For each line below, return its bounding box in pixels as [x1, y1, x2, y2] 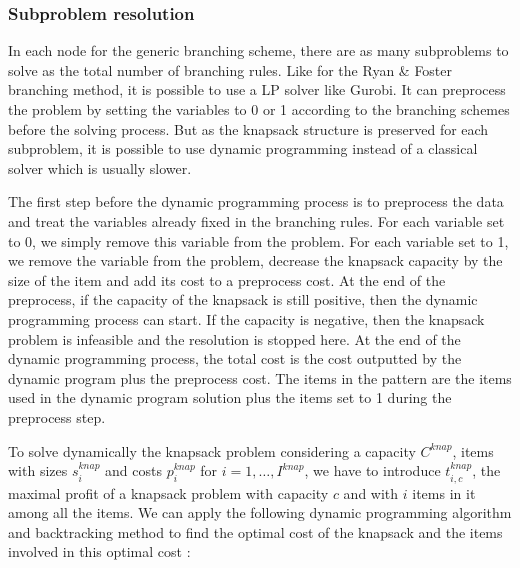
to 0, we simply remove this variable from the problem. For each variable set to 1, [8, 230, 509, 251]
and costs [105, 460, 162, 481]
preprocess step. [8, 406, 106, 427]
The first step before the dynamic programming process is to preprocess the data [8, 191, 504, 212]
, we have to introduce [304, 460, 441, 481]
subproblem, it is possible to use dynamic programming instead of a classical [8, 138, 478, 159]
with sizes [8, 460, 68, 481]
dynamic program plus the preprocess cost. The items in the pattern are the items [8, 367, 512, 388]
